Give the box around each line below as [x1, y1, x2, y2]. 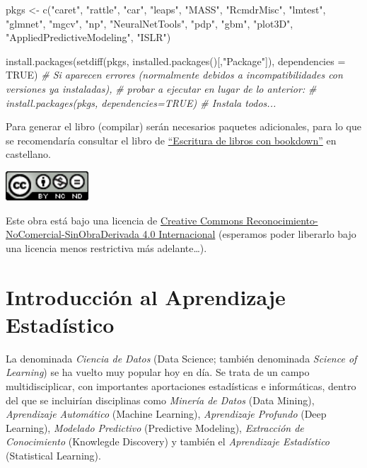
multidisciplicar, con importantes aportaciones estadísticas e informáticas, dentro [6, 379, 356, 394]
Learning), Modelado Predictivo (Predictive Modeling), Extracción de [6, 420, 304, 435]
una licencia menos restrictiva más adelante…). [6, 240, 207, 255]
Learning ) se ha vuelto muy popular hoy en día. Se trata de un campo [6, 365, 310, 379]
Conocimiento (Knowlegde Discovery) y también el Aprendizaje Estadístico [6, 434, 330, 449]
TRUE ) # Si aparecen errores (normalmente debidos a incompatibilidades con [6, 67, 343, 82]
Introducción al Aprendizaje [6, 282, 286, 311]
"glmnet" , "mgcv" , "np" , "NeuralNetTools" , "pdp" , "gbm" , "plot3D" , [6, 16, 293, 30]
